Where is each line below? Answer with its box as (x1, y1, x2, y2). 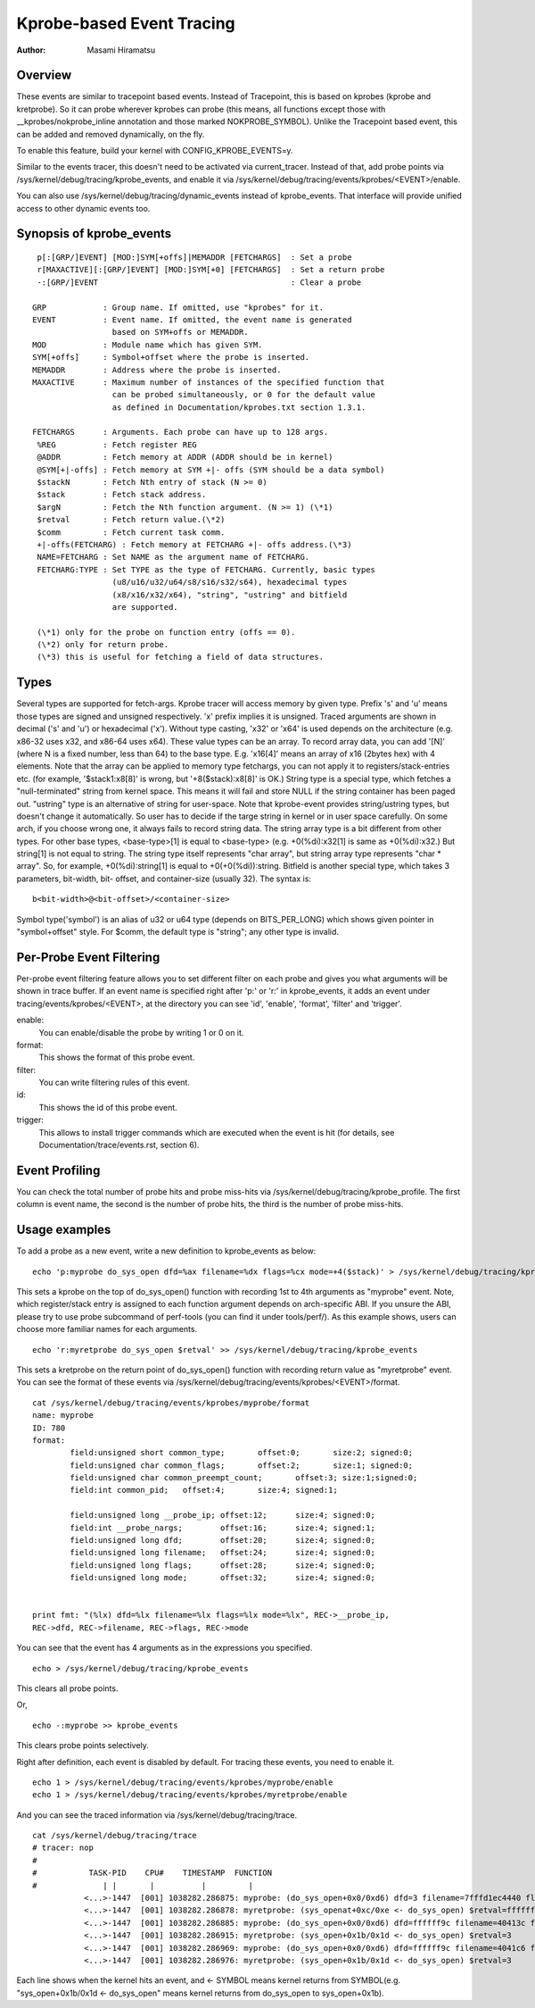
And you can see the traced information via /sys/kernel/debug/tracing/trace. (16, 1809, 298, 1821)
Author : (16, 45, 46, 55)
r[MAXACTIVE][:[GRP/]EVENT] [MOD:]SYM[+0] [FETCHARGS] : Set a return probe (37, 264, 385, 275)
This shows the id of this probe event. (38, 1102, 177, 1112)
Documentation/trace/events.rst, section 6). (38, 1139, 200, 1151)
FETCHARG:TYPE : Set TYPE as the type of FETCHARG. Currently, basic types (37, 564, 376, 575)
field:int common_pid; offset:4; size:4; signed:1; (70, 1485, 338, 1496)
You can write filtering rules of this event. (38, 1077, 191, 1088)
